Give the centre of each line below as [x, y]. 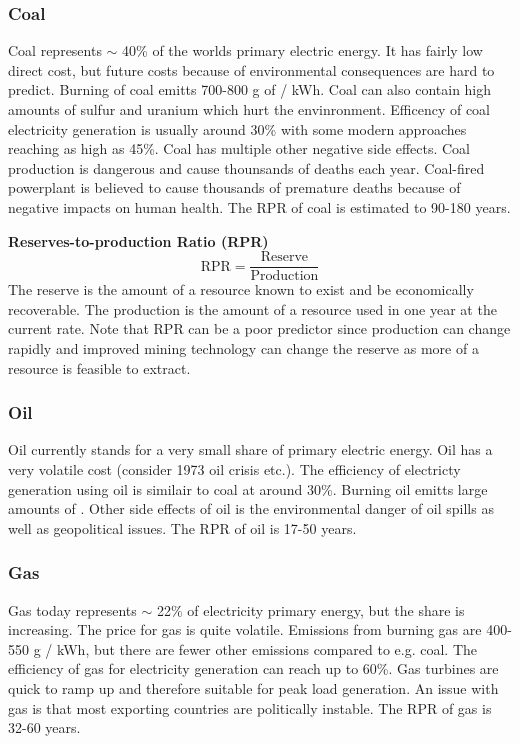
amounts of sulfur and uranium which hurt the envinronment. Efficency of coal [249, 109]
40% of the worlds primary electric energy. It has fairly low [302, 50]
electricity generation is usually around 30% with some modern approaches [237, 128]
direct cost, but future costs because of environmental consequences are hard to [251, 69]
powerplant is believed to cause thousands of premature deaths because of [234, 187]
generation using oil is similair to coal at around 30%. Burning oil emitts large [248, 488]
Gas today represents [72, 609]
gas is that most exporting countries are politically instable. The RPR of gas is [250, 707]
